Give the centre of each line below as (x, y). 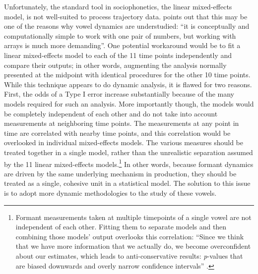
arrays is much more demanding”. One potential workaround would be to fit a (122, 45)
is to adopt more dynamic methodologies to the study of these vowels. (110, 192)
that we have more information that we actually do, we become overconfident (133, 246)
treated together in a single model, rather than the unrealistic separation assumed (129, 152)
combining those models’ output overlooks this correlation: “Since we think (130, 236)
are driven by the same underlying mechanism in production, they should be (120, 173)
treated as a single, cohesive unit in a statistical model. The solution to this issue (127, 183)
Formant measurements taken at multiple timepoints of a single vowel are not (133, 217)
